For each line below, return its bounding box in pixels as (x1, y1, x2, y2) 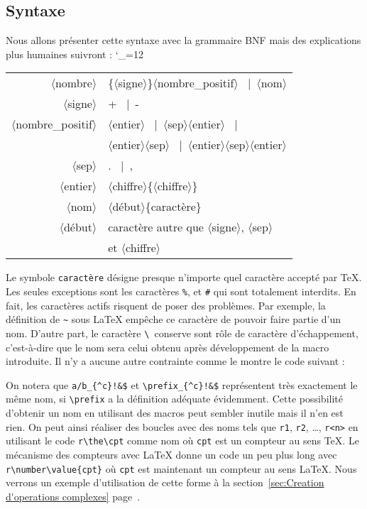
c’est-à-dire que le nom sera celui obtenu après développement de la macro (6, 339, 329, 354)
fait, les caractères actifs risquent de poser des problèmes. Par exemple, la (6, 297, 326, 312)
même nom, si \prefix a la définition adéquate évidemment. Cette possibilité (6, 391, 343, 406)
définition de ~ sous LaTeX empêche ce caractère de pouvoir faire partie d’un (6, 312, 341, 327)
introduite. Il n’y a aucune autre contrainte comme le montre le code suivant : (6, 354, 345, 368)
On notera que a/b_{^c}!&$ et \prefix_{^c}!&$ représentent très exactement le (6, 377, 358, 392)
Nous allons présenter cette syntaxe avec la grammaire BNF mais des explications (6, 33, 361, 48)
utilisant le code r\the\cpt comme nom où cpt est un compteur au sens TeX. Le (6, 433, 359, 448)
